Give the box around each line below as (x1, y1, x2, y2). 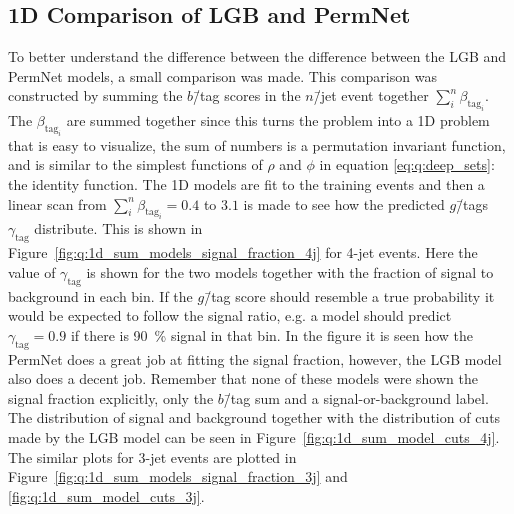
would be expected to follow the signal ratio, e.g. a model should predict (8, 305, 452, 326)
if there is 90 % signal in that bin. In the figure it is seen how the (70, 324, 473, 345)
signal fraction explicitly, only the (8, 387, 214, 408)
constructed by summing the (8, 85, 183, 106)
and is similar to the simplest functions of (8, 154, 263, 175)
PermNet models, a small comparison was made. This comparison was (8, 65, 437, 86)
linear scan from (8, 193, 107, 214)
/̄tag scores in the (193, 85, 301, 106)
